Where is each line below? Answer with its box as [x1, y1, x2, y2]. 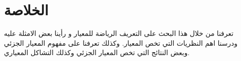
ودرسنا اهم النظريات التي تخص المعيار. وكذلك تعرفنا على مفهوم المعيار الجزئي [4, 37, 238, 48]
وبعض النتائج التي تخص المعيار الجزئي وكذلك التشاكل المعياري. [4, 47, 190, 58]
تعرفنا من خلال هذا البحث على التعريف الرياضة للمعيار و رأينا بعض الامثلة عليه [4, 28, 234, 38]
